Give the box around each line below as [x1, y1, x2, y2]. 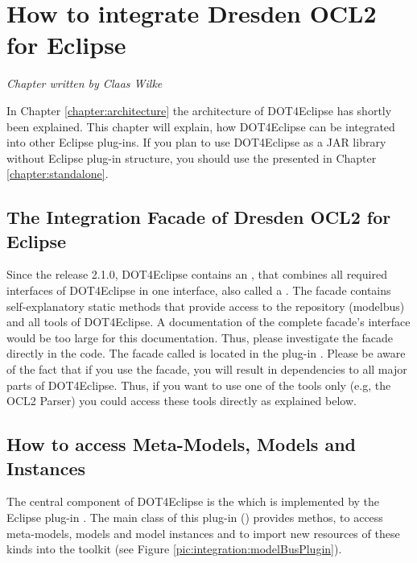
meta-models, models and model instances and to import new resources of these [6, 524, 400, 541]
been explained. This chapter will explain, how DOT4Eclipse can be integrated [6, 118, 395, 135]
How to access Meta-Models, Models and [6, 432, 357, 457]
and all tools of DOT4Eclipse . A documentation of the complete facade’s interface [6, 313, 411, 330]
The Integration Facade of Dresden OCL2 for [6, 205, 391, 230]
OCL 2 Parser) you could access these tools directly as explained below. [6, 392, 357, 409]
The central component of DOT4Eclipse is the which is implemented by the [6, 493, 380, 510]
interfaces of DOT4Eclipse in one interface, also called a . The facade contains [6, 282, 391, 299]
